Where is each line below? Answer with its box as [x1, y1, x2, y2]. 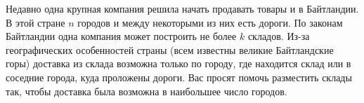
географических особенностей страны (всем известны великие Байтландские [6, 42, 334, 57]
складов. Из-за [247, 29, 310, 43]
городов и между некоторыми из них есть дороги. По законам [77, 15, 343, 29]
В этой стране [6, 15, 65, 29]
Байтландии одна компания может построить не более [6, 29, 237, 43]
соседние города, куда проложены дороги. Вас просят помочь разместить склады [6, 69, 352, 84]
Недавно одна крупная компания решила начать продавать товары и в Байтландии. [6, 1, 359, 15]
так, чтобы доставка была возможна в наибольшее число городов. [6, 83, 287, 98]
